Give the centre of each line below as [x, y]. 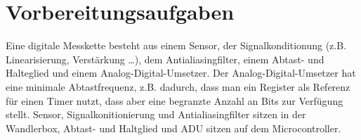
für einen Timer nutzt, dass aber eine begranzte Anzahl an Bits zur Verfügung [175, 100]
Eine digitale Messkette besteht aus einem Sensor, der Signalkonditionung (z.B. [176, 45]
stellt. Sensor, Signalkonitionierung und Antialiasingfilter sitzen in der [156, 114]
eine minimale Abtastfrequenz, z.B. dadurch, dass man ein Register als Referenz [178, 86]
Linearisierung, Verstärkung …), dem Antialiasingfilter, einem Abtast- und [165, 59]
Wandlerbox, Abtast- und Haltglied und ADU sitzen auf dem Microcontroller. [173, 128]
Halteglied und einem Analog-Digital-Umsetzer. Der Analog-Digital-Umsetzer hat [181, 73]
